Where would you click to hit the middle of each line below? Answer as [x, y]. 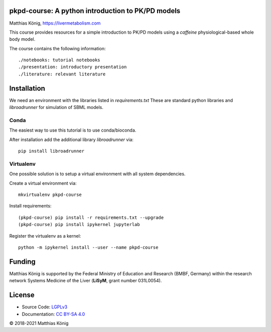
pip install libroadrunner [51, 151]
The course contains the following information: [57, 48]
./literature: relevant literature [62, 74]
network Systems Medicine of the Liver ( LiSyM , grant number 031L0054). [86, 281]
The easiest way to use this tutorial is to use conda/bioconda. [73, 130]
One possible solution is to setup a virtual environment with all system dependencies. [97, 174]
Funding [23, 261]
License [22, 295]
